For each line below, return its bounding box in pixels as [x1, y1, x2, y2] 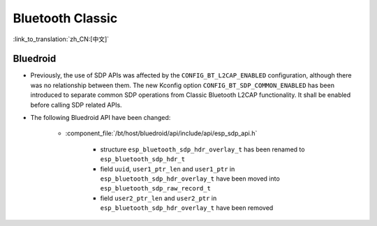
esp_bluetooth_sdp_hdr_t [100, 156, 185, 163]
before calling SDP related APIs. [30, 100, 122, 109]
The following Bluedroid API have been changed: [30, 114, 171, 122]
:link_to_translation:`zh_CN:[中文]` [13, 35, 110, 43]
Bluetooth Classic [13, 10, 118, 26]
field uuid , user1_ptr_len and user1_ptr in [100, 165, 235, 173]
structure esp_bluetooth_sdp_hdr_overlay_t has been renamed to [100, 145, 305, 153]
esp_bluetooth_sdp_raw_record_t [100, 185, 211, 193]
